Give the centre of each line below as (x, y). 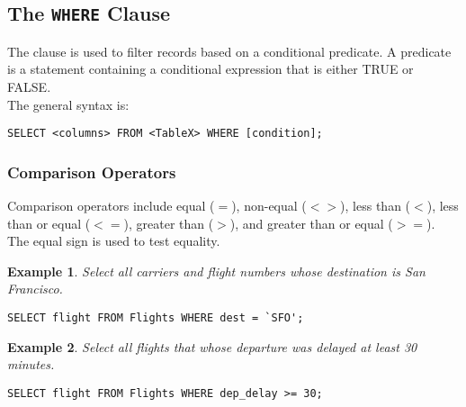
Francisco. (35, 289)
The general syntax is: (68, 104)
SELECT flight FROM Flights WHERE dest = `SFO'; (156, 318)
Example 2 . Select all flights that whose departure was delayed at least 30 (212, 346)
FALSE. (29, 86)
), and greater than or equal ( (311, 223)
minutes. (31, 364)
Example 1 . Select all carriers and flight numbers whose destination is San (216, 271)
